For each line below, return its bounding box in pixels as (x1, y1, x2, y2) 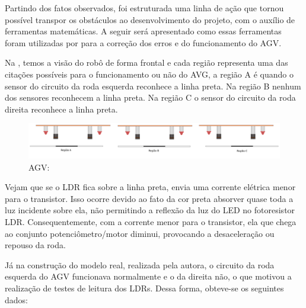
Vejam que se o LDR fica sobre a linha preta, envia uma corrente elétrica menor (5, 181, 296, 193)
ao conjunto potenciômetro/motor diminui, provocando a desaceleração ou (5, 227, 275, 239)
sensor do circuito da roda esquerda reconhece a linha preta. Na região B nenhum (5, 79, 301, 92)
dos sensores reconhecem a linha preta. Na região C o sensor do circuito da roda (5, 91, 296, 104)
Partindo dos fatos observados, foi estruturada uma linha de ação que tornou (5, 2, 284, 14)
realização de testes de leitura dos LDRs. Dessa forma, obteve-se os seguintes (5, 281, 284, 294)
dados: (5, 293, 28, 306)
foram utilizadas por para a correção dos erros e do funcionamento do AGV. (5, 36, 282, 49)
